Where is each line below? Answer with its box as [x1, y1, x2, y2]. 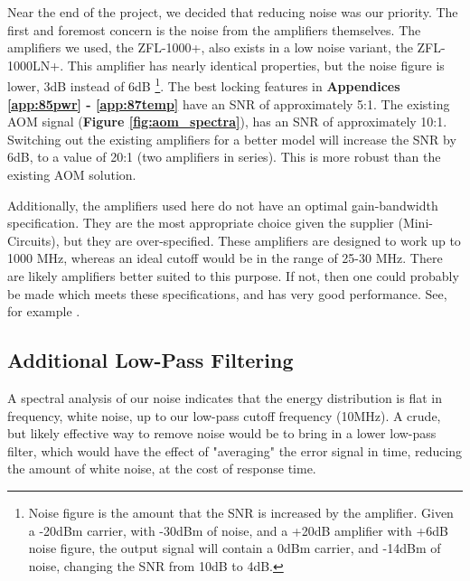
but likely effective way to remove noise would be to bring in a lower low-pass [7, 424, 437, 443]
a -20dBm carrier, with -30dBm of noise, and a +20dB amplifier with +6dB [28, 520, 448, 539]
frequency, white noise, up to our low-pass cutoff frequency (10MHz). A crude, [7, 406, 441, 425]
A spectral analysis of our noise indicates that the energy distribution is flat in [7, 388, 442, 407]
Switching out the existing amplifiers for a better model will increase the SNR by [7, 129, 456, 148]
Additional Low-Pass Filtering [7, 346, 294, 374]
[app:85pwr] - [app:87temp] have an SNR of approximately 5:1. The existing [7, 94, 450, 113]
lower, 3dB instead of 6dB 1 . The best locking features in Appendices [7, 74, 400, 96]
